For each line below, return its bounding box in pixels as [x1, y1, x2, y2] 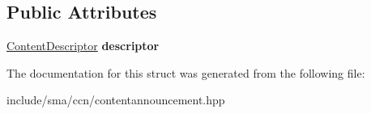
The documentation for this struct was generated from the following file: [6, 64, 365, 81]
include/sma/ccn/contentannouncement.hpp [6, 91, 225, 108]
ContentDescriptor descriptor [6, 37, 160, 54]
